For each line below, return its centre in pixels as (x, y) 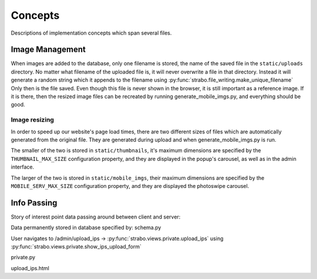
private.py (23, 257)
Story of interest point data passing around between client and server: (96, 217)
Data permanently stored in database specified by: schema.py (86, 228)
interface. (23, 167)
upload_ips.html (30, 268)
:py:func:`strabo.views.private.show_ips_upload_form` (76, 246)
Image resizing (32, 120)
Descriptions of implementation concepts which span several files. (91, 33)
